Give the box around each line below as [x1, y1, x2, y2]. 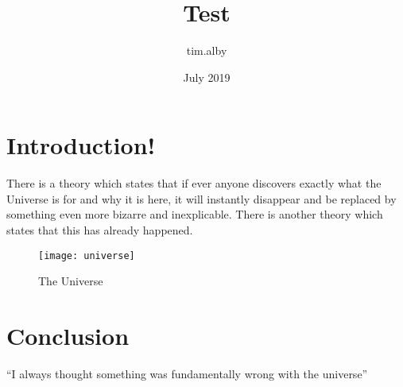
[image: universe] [38, 250, 135, 261]
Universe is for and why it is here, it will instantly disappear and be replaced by [6, 190, 397, 207]
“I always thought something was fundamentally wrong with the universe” [6, 366, 368, 381]
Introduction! [6, 129, 156, 161]
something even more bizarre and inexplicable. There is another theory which [6, 206, 383, 223]
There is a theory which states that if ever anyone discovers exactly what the [6, 175, 382, 192]
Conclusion [6, 319, 130, 352]
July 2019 [183, 68, 231, 85]
